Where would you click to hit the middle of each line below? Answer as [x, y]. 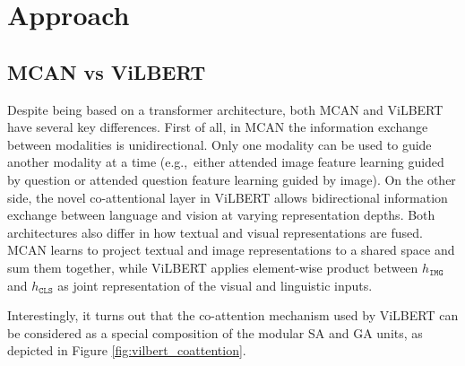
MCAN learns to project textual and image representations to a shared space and [231, 250]
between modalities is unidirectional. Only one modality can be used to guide [220, 144]
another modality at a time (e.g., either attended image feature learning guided [226, 162]
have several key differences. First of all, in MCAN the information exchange [218, 127]
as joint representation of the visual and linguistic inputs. [215, 285]
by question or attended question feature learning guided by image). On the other [232, 179]
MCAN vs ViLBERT [107, 71]
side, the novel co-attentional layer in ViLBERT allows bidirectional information [228, 197]
